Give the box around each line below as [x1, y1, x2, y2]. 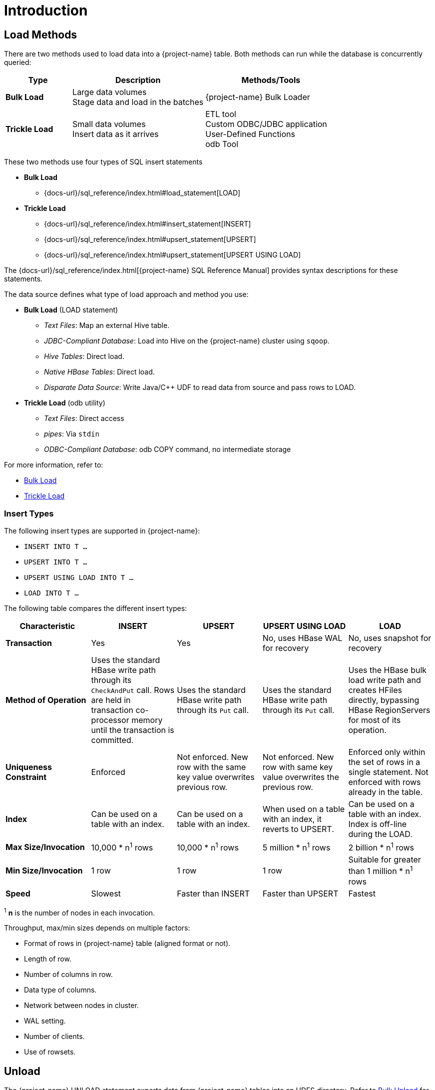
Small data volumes [72, 119, 146, 129]
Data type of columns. [24, 985, 97, 994]
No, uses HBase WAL [262, 632, 343, 643]
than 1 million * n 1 [348, 864, 413, 876]
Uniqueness [5, 761, 52, 772]
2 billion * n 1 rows [348, 840, 414, 853]
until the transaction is [91, 724, 174, 735]
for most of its [348, 714, 401, 725]
